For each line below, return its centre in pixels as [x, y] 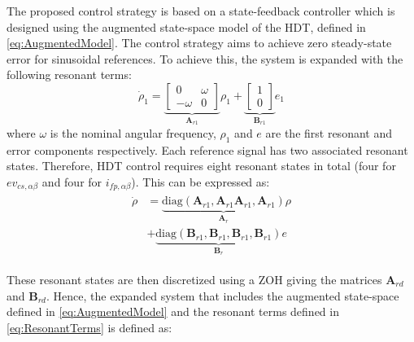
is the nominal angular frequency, [133, 132]
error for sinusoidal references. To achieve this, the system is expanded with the [205, 58]
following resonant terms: [69, 75]
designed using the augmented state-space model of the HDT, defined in [186, 26]
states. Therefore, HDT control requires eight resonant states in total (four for [201, 166]
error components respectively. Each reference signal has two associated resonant [207, 149]
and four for [72, 181]
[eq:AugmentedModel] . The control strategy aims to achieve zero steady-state [199, 43]
